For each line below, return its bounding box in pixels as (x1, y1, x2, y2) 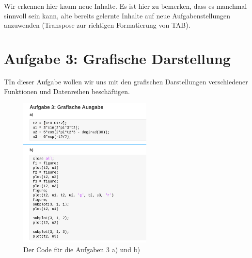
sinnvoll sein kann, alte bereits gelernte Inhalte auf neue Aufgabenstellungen (4, 10, 231, 20)
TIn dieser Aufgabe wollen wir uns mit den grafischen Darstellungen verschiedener (4, 76, 248, 86)
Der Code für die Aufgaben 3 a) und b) (23, 244, 141, 254)
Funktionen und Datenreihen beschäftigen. (4, 86, 130, 96)
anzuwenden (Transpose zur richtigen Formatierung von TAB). (4, 20, 190, 30)
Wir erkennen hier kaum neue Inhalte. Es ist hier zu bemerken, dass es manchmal (4, 1, 247, 11)
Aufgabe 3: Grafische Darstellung (4, 48, 231, 68)
